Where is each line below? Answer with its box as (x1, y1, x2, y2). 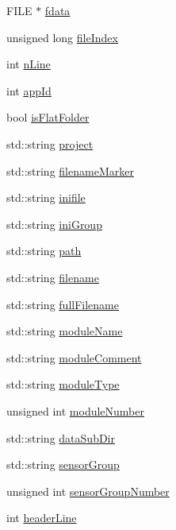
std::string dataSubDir (6, 429, 115, 446)
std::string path (6, 242, 82, 259)
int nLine (6, 56, 51, 72)
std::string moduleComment (6, 349, 142, 366)
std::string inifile (6, 189, 86, 206)
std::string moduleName (6, 323, 123, 339)
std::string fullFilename (6, 296, 119, 312)
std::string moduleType (6, 376, 120, 393)
